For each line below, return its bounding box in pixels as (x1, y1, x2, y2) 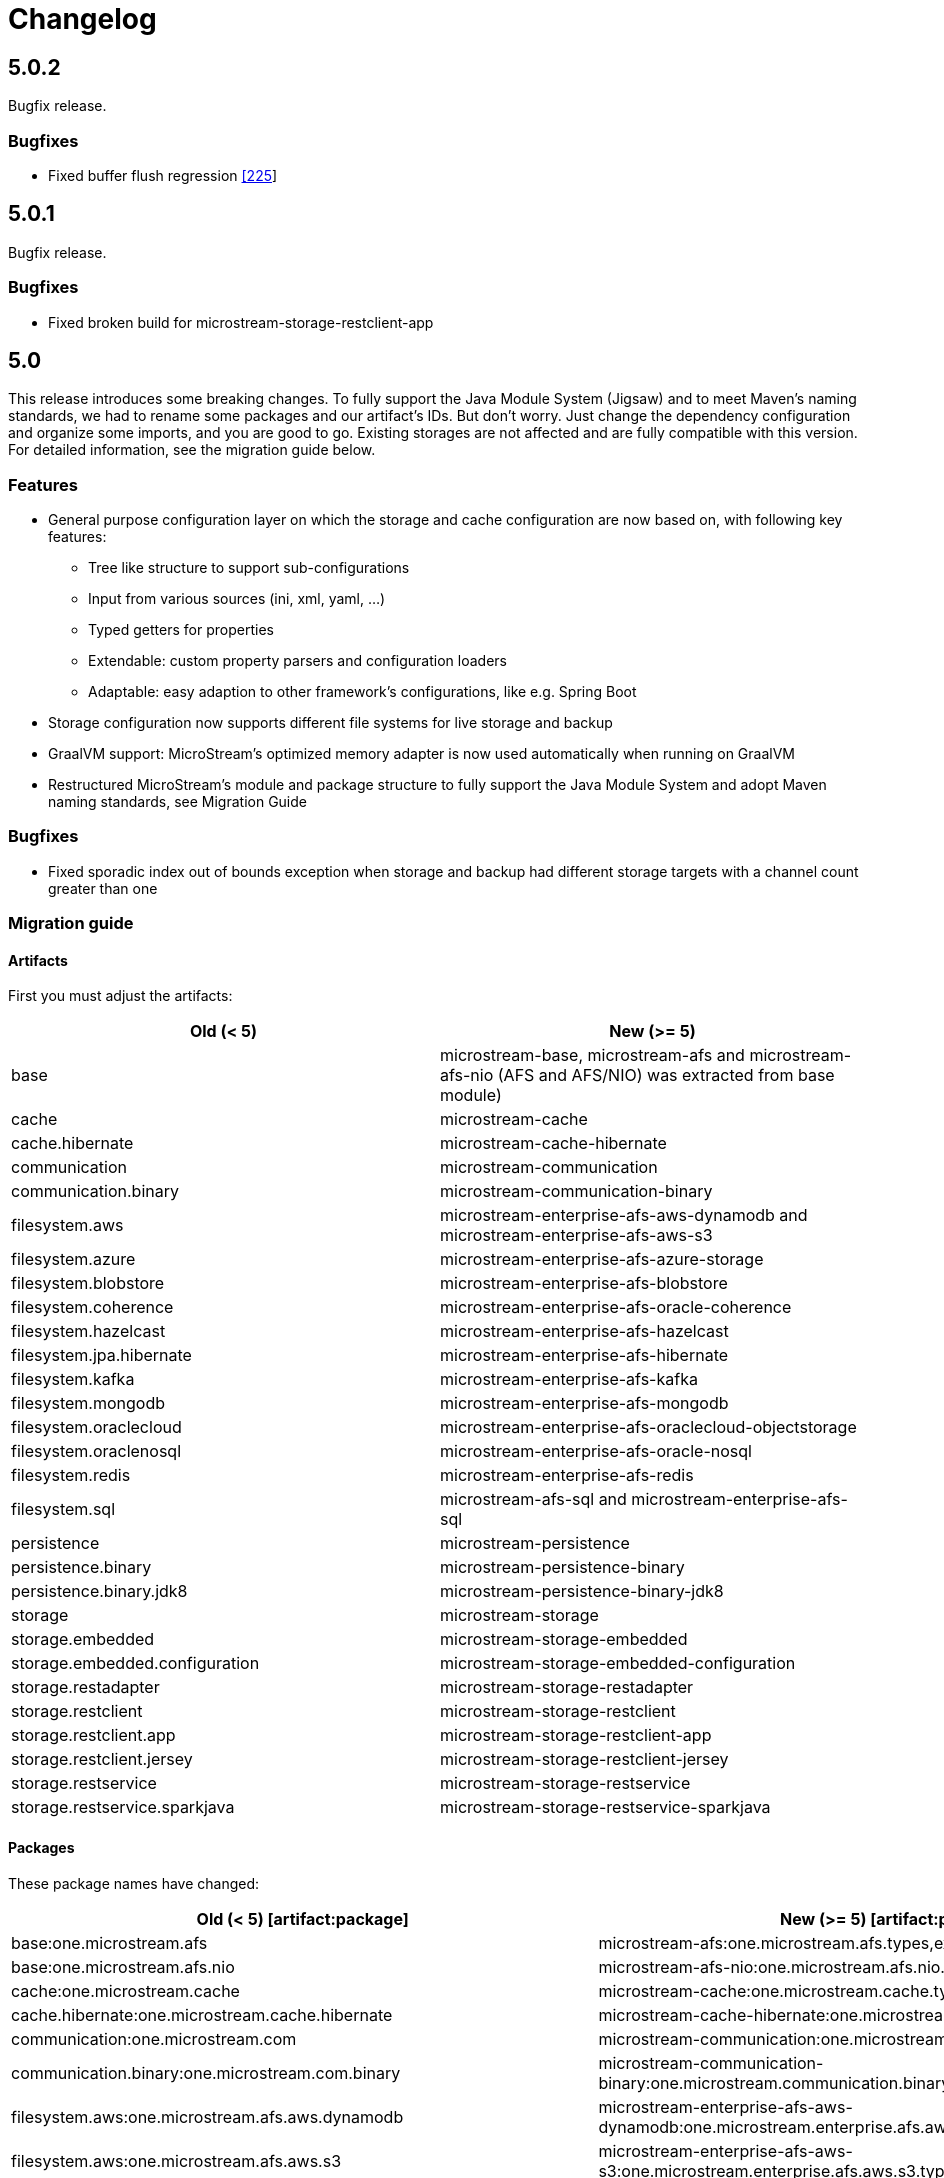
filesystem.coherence (11, 1297, 174, 1318)
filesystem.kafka (11, 1369, 135, 1390)
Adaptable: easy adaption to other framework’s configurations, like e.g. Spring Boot (88, 683, 637, 701)
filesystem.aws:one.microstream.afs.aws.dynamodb (11, 2106, 404, 2127)
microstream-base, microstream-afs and (440, 1045, 745, 1066)
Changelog (8, 2, 157, 36)
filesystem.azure (11, 1249, 136, 1270)
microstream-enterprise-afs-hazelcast (440, 1321, 729, 1342)
